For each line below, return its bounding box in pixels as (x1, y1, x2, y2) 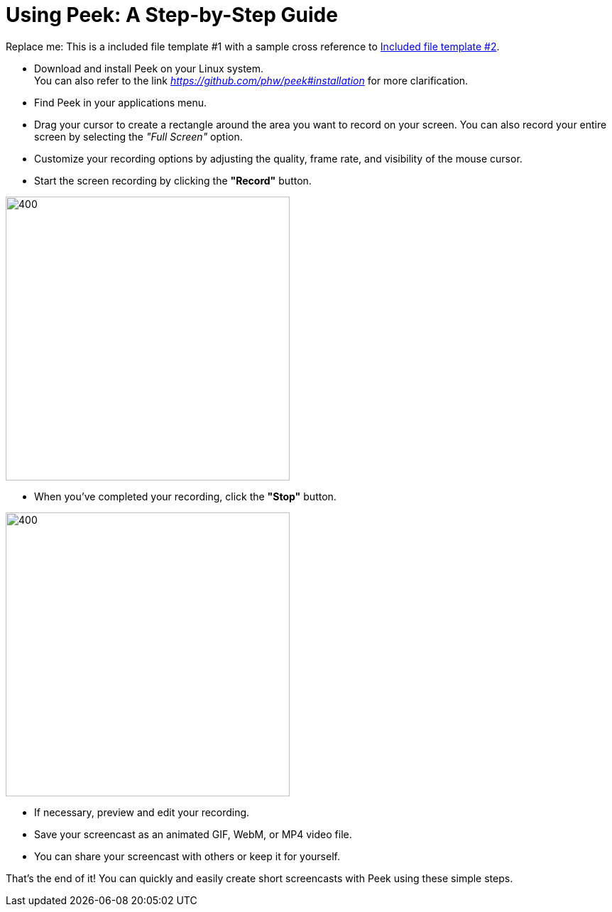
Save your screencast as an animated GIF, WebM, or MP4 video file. (34, 828, 352, 840)
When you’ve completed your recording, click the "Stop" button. (34, 490, 337, 502)
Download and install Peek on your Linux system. (34, 62, 264, 75)
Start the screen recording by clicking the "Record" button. (34, 174, 312, 187)
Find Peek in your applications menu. (34, 96, 207, 109)
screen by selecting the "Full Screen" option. (34, 130, 243, 143)
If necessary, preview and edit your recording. (34, 806, 250, 818)
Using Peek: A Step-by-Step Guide (6, 3, 338, 27)
